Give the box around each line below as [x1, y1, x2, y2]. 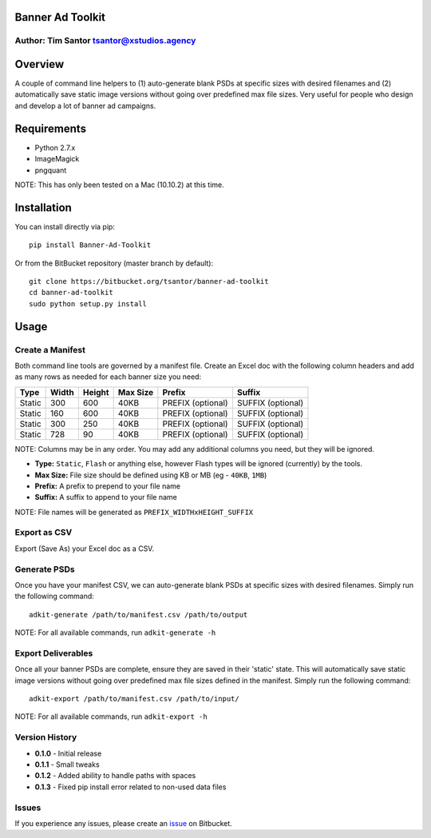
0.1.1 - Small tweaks [34, 760, 100, 769]
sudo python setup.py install [29, 299, 148, 308]
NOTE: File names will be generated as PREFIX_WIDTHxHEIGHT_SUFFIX [14, 507, 254, 517]
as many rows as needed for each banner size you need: [14, 372, 202, 381]
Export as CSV [14, 527, 73, 538]
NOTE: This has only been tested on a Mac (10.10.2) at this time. [14, 180, 225, 190]
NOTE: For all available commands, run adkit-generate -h [14, 628, 216, 637]
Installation [14, 201, 72, 214]
